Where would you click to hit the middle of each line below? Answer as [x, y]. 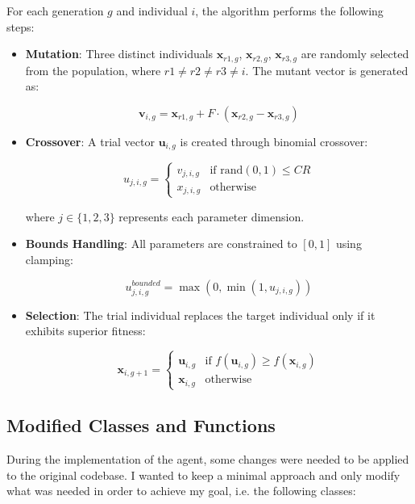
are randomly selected [355, 54]
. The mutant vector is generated [327, 70]
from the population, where [93, 70]
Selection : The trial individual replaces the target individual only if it [200, 315]
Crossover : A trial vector [90, 141]
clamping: [49, 259]
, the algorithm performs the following [289, 10]
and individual [152, 10]
